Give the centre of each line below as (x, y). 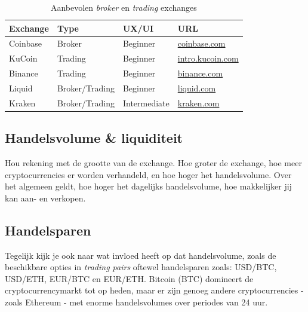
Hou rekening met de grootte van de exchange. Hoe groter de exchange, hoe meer (153, 163)
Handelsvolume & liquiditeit (94, 138)
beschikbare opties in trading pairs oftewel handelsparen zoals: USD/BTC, (141, 267)
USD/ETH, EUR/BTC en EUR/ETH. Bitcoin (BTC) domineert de (129, 278)
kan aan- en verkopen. (45, 198)
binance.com (200, 73)
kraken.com (198, 103)
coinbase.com (201, 43)
